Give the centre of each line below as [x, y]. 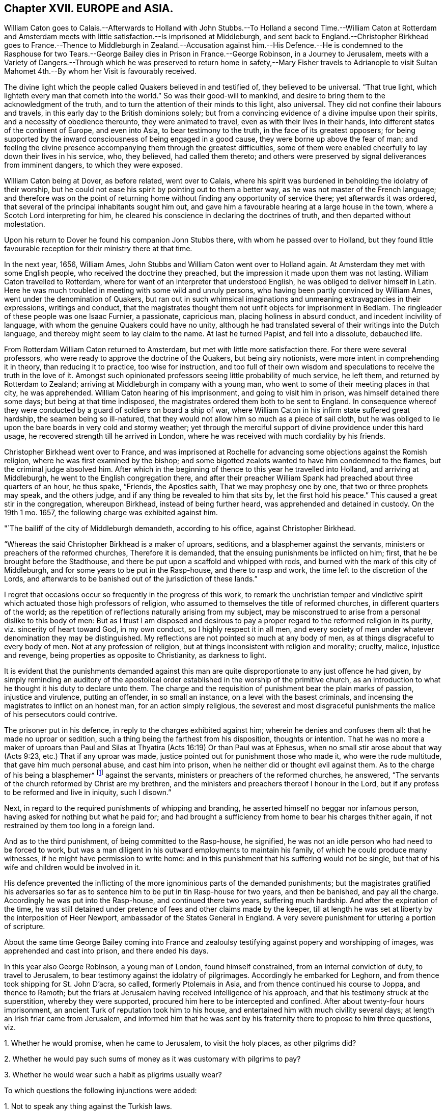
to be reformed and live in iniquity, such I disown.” [88, 792]
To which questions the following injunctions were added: [101, 1091]
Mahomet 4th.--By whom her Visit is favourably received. [100, 71]
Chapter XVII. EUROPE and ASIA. [89, 8]
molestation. [25, 224]
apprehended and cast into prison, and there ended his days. [106, 951]
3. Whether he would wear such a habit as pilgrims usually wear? [113, 1075]
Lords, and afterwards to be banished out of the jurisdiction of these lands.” [131, 579]
